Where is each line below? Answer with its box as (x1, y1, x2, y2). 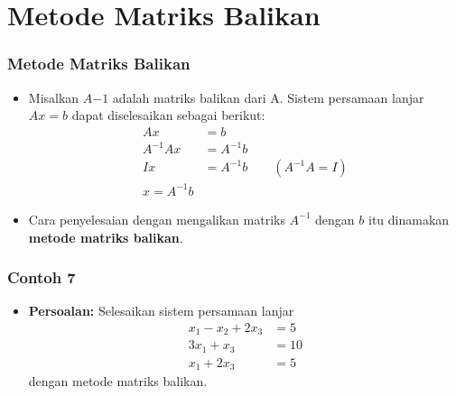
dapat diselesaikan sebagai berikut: (71, 106, 265, 124)
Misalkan (28, 87, 79, 106)
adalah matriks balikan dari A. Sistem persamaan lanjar (112, 87, 424, 106)
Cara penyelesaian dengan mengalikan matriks (28, 209, 285, 228)
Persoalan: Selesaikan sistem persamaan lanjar (28, 301, 294, 320)
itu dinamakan (368, 209, 450, 228)
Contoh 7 (7, 266, 76, 289)
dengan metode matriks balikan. (28, 372, 208, 391)
